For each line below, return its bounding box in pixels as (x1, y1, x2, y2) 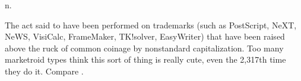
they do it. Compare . (5, 64, 84, 77)
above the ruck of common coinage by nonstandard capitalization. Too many (5, 41, 284, 54)
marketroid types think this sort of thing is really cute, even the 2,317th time (5, 53, 286, 66)
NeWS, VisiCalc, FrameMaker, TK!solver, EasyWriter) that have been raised (5, 30, 285, 43)
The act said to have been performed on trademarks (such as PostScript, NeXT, (5, 18, 297, 31)
